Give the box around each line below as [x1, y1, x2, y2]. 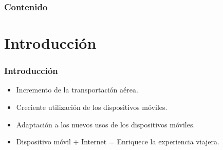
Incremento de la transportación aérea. [16, 84, 138, 95]
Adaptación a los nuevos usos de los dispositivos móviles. [16, 119, 195, 129]
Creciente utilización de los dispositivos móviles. [16, 102, 168, 113]
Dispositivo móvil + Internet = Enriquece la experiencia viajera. [16, 136, 219, 147]
